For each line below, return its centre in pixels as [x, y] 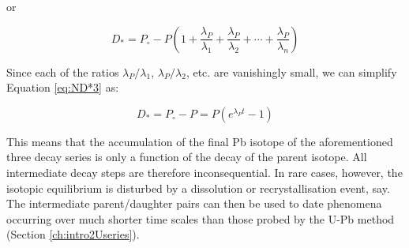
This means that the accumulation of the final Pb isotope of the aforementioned [200, 141]
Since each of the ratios [63, 71]
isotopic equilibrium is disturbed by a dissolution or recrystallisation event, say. [198, 188]
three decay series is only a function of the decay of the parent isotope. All [187, 157]
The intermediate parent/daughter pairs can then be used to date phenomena [194, 203]
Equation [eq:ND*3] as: [63, 87]
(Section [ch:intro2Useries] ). [73, 234]
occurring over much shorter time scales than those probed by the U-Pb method [201, 218]
